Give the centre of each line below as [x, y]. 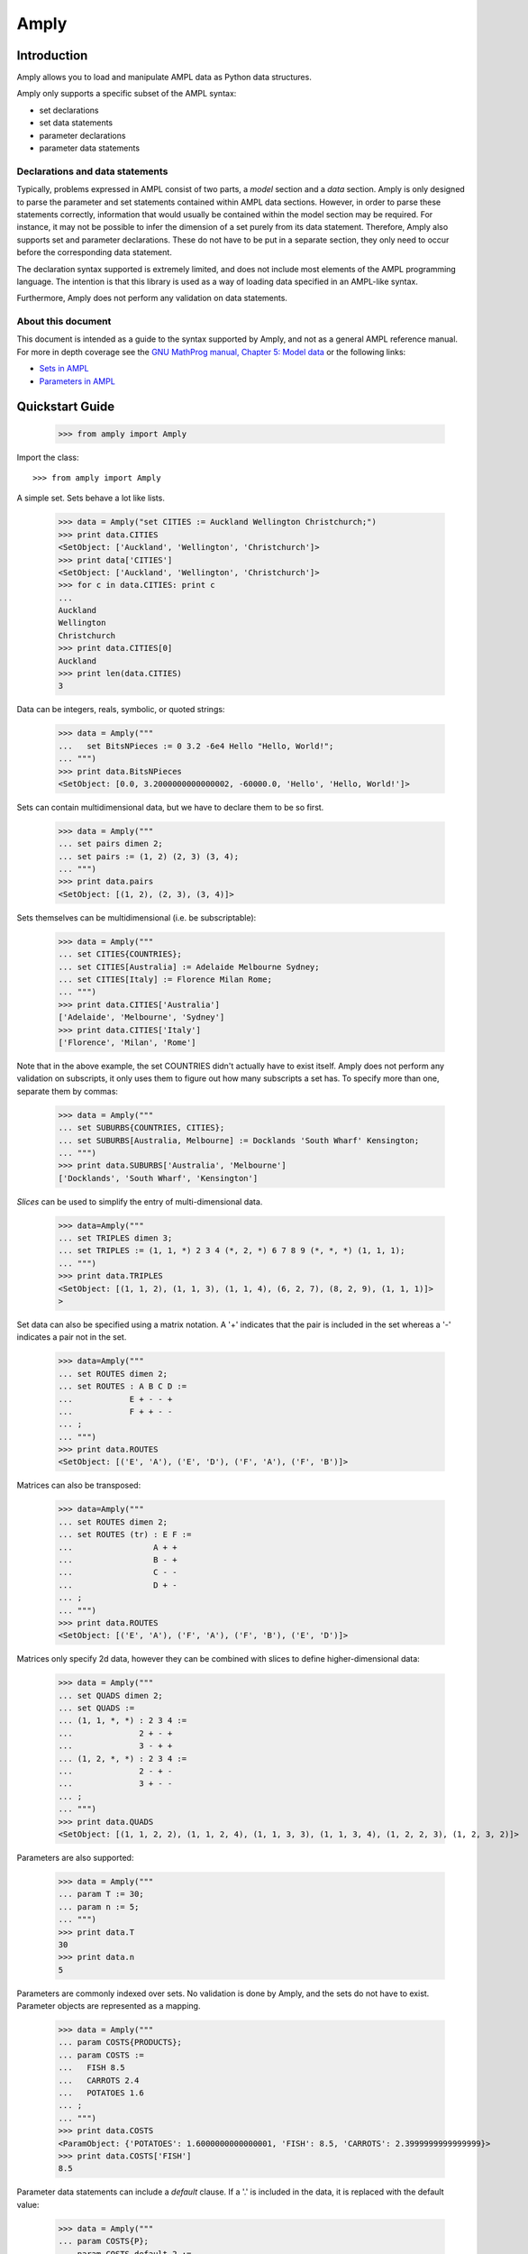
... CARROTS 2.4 [99, 2080]
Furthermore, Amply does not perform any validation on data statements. [152, 298]
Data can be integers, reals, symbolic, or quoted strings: [121, 710]
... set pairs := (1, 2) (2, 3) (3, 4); [148, 856]
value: [28, 2204]
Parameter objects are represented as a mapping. [109, 2006]
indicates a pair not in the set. [72, 1337]
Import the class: [48, 457]
